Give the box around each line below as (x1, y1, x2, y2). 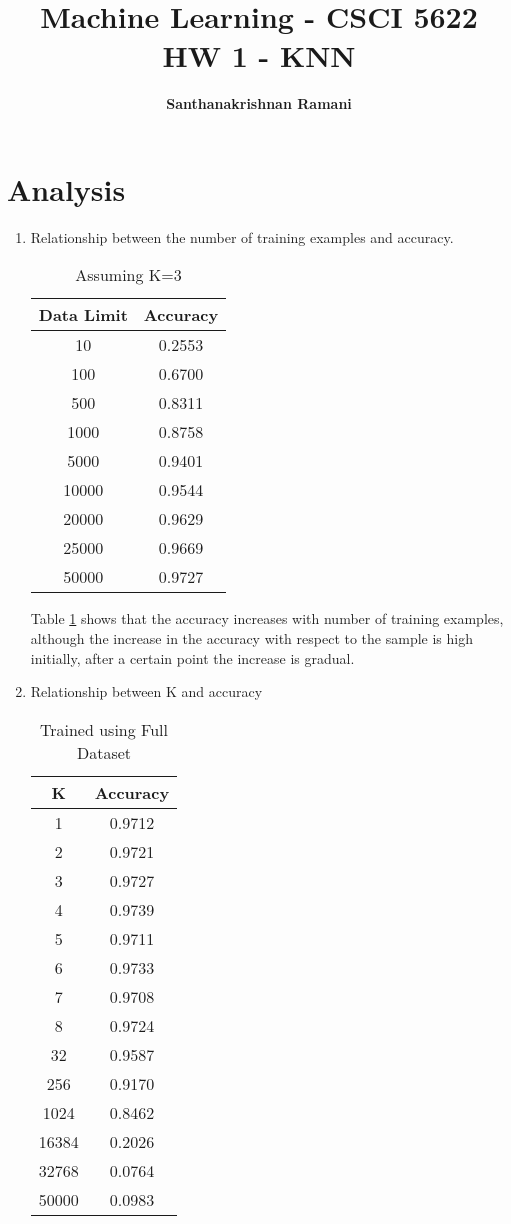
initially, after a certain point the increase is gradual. (30, 647, 355, 668)
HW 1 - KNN (162, 35, 356, 76)
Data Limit (38, 303, 128, 327)
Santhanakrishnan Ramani (166, 93, 352, 114)
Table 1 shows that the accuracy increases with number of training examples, (30, 608, 504, 629)
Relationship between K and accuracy (30, 681, 263, 702)
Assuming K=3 (75, 263, 182, 287)
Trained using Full (40, 717, 168, 741)
